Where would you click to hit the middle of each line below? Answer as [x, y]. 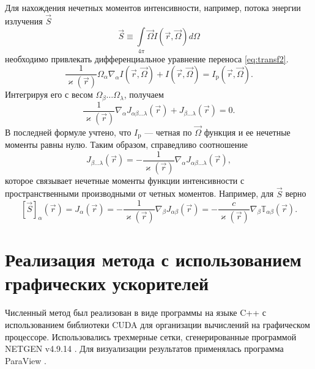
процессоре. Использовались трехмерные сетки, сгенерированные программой [151, 336]
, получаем [144, 94]
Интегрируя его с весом [49, 94]
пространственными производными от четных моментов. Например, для [139, 193]
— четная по [168, 132]
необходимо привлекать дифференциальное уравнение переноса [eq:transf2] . [147, 58]
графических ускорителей [107, 283]
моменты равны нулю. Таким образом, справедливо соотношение [126, 144]
